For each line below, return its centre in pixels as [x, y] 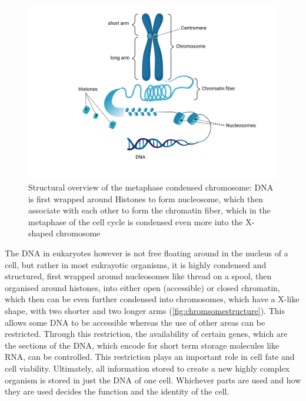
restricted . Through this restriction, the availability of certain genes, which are [146, 334]
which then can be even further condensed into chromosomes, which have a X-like [152, 299]
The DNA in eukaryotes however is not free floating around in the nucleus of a [147, 253]
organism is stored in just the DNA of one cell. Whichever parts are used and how [153, 380]
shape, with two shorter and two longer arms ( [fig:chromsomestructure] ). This [145, 310]
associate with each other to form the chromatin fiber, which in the [149, 210]
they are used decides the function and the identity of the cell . [117, 391]
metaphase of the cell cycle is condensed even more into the [136, 221]
